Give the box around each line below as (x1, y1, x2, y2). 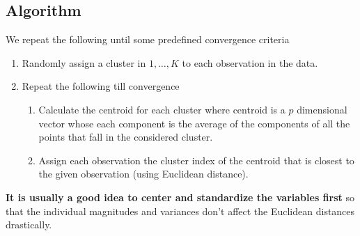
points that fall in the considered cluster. (38, 129, 213, 144)
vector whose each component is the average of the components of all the (38, 116, 350, 130)
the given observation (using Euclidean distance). (38, 166, 249, 181)
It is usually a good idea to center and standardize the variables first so (6, 189, 354, 204)
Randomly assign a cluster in (22, 55, 146, 70)
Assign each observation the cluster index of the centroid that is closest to (38, 152, 354, 167)
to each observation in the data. (182, 55, 318, 70)
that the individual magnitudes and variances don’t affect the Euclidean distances (6, 203, 355, 218)
